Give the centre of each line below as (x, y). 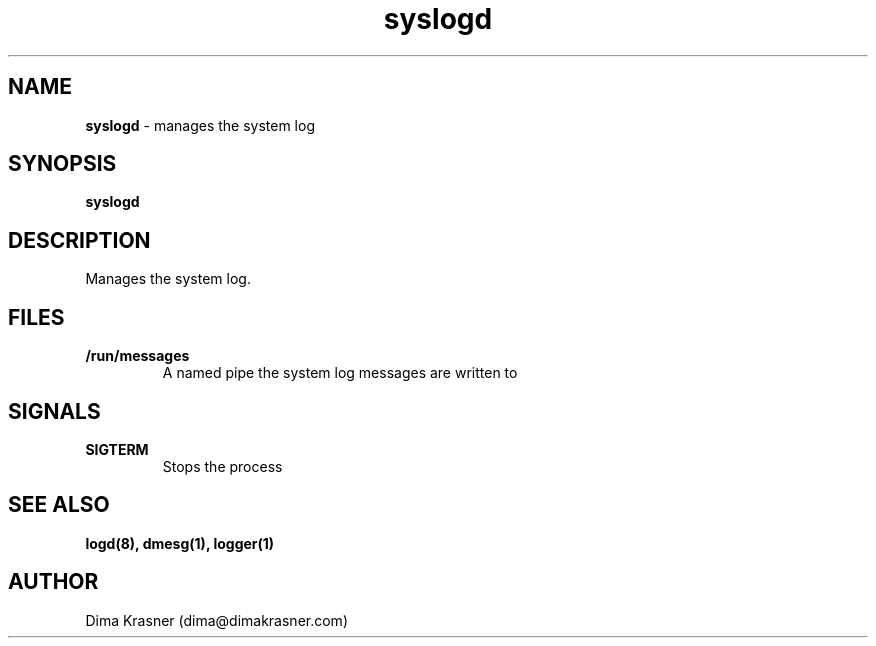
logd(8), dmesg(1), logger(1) (180, 543)
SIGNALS (54, 411)
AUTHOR (53, 582)
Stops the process (222, 466)
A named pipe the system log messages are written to (340, 373)
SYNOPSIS (62, 164)
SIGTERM (117, 449)
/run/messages (137, 356)
